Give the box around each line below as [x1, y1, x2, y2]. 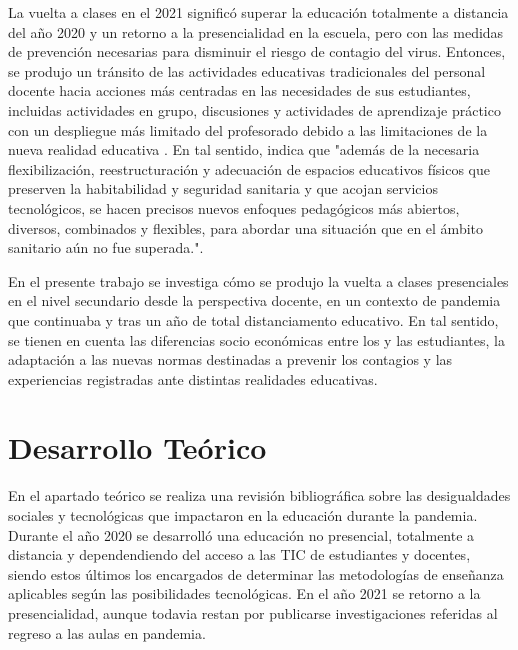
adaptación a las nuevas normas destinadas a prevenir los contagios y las [8, 349, 453, 370]
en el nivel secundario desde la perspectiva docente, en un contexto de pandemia [8, 290, 501, 311]
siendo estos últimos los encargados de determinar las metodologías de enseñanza [8, 563, 504, 584]
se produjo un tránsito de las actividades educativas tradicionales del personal [8, 60, 486, 81]
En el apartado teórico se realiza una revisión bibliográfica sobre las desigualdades [8, 485, 511, 506]
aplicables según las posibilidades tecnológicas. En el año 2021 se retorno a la [8, 583, 481, 604]
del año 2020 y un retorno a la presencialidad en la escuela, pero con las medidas [8, 21, 504, 42]
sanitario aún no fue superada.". [8, 237, 204, 258]
